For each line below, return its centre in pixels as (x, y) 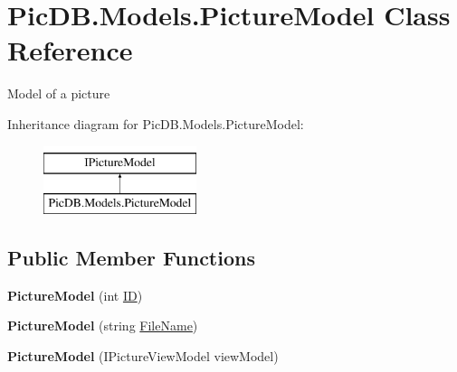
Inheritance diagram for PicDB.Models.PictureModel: (156, 123)
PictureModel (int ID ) (75, 295)
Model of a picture (59, 93)
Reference (70, 50)
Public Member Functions (131, 258)
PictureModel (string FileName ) (103, 325)
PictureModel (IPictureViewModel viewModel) (143, 356)
